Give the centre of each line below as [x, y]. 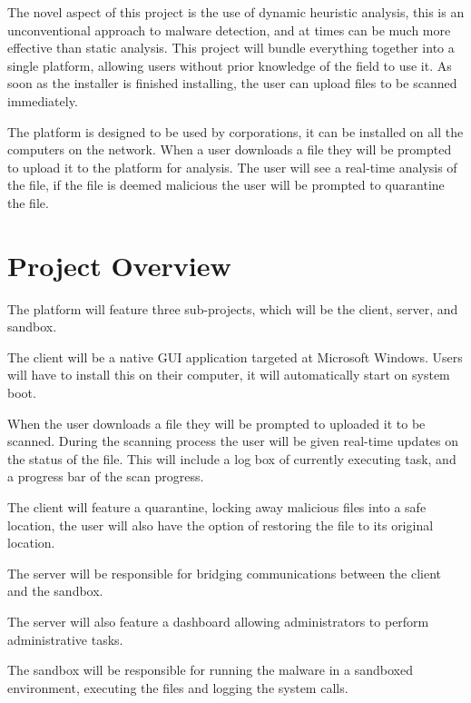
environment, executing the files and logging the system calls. [178, 687]
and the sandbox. [55, 591]
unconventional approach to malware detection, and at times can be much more [229, 30]
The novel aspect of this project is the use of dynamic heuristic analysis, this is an [236, 12]
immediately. [43, 100]
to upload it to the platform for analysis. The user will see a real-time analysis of [232, 167]
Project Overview [119, 265]
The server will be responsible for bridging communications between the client [225, 573]
